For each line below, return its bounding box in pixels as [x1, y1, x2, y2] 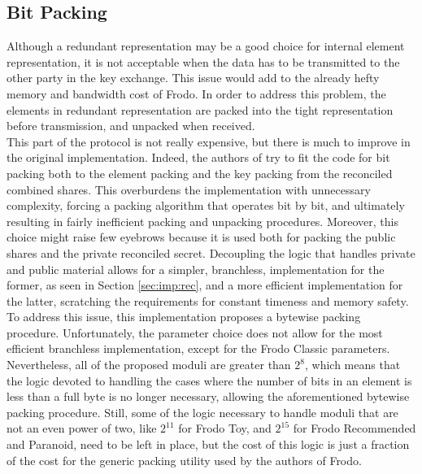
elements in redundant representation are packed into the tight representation [7, 101, 394, 118]
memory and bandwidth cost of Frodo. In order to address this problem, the [7, 85, 386, 102]
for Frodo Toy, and [178, 420, 272, 437]
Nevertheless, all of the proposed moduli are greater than [7, 356, 291, 373]
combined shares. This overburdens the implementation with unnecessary [7, 180, 371, 198]
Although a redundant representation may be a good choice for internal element [7, 37, 405, 54]
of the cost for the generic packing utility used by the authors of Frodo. [7, 451, 362, 468]
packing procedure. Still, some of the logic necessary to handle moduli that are [7, 403, 398, 420]
